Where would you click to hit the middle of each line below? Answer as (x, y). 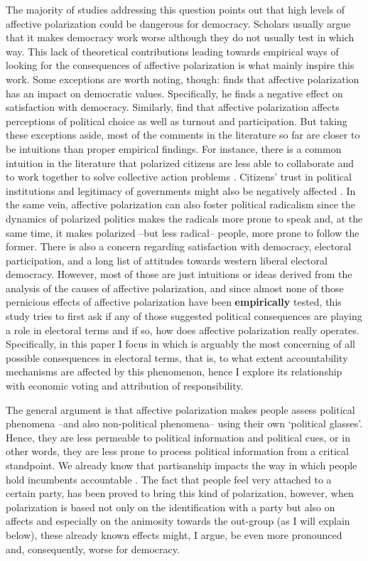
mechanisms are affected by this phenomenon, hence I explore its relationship (174, 372)
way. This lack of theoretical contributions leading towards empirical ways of (172, 51)
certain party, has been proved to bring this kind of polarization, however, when (180, 493)
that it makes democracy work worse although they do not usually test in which (180, 37)
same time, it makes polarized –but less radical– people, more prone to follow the (183, 232)
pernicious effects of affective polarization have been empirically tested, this (174, 302)
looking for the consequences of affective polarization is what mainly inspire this (180, 65)
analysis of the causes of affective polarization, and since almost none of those (175, 288)
